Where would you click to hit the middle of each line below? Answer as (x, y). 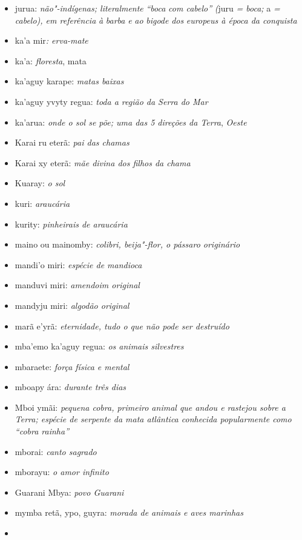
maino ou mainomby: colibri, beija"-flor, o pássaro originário (127, 244)
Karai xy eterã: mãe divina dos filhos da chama (103, 162)
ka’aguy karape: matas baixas (69, 81)
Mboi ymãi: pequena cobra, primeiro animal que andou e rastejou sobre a (150, 407)
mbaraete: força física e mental (72, 366)
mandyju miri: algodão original (72, 305)
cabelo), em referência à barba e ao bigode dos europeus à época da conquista (156, 20)
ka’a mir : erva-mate (51, 40)
